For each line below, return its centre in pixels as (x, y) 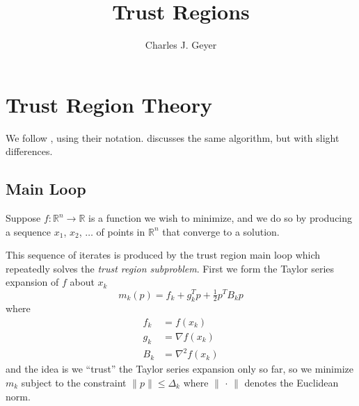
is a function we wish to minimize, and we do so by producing (221, 218)
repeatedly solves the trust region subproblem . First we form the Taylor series (170, 268)
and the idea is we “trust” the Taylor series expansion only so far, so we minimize (179, 369)
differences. (29, 151)
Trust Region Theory (109, 104)
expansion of (32, 282)
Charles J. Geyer (181, 45)
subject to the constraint (74, 382)
